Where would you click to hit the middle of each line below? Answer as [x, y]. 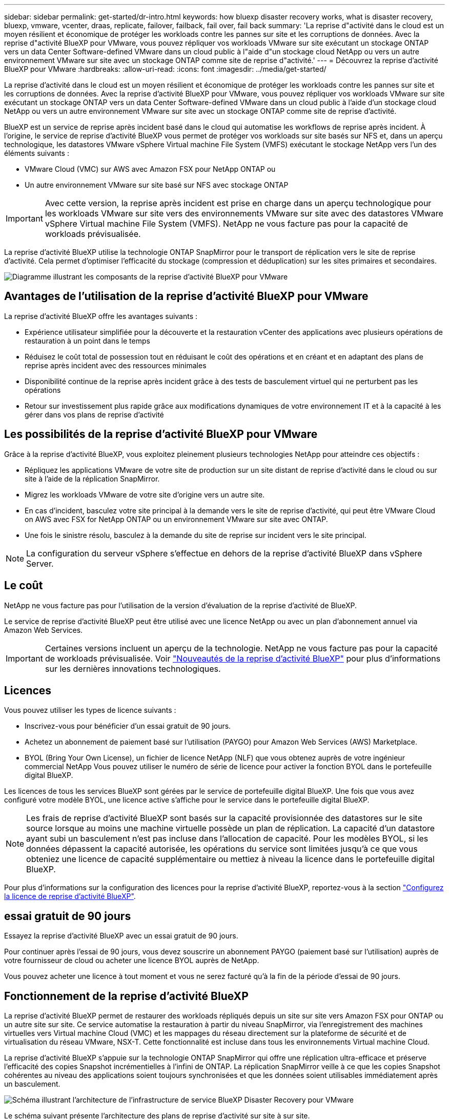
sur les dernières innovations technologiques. [133, 668]
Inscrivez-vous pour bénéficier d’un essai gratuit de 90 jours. [128, 726]
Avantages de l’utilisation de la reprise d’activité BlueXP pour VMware [186, 296]
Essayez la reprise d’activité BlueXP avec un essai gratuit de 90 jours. [121, 936]
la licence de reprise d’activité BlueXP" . [70, 896]
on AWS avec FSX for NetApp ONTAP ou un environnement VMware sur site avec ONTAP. [176, 519]
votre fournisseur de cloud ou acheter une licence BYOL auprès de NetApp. [132, 961]
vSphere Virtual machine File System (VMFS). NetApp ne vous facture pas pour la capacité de [226, 224]
